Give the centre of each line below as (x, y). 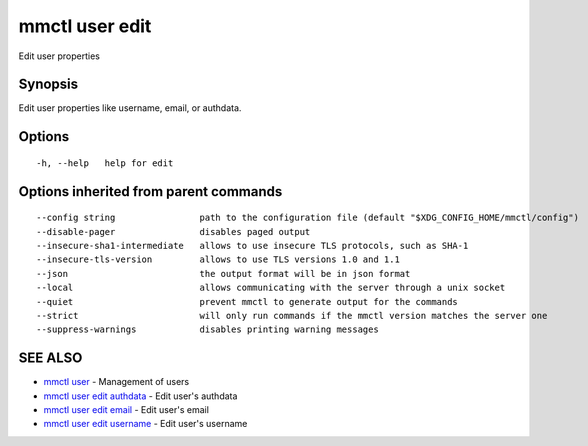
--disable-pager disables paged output (173, 231)
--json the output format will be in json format (223, 273)
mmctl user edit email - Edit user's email (126, 410)
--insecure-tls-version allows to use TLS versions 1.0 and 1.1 (218, 259)
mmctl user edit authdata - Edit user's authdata (140, 396)
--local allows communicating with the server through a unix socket (271, 288)
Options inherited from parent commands (150, 191)
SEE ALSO (50, 358)
